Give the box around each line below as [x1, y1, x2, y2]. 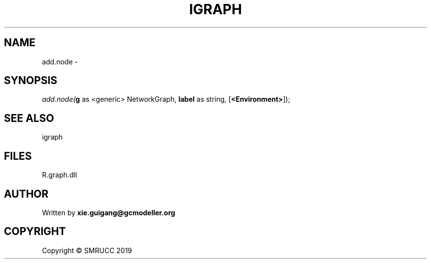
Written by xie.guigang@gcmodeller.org [42, 208, 175, 217]
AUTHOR [4, 187, 49, 200]
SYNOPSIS [4, 74, 58, 87]
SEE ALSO [4, 112, 54, 124]
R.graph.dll [42, 171, 77, 179]
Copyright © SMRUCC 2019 [42, 246, 132, 255]
